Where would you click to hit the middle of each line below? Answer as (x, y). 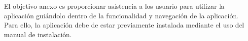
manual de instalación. (38, 34)
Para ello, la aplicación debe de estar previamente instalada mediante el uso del (124, 25)
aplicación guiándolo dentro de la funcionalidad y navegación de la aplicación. (122, 15)
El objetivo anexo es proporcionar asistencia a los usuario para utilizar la (114, 6)
